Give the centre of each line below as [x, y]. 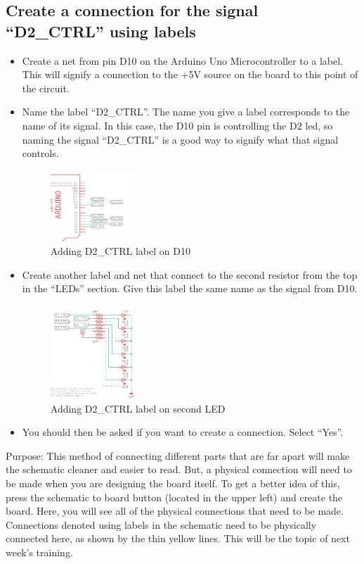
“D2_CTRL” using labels [101, 31]
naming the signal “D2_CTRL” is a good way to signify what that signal [180, 139]
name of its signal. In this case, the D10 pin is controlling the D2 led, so [177, 125]
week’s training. [39, 552]
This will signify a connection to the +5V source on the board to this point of [190, 74]
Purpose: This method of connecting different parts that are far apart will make [178, 455]
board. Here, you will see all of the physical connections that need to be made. [175, 511]
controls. [40, 153]
